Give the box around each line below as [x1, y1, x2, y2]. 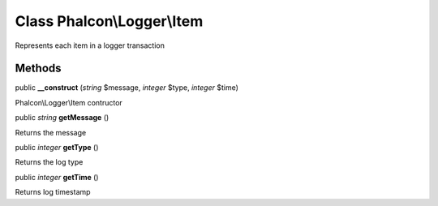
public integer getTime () [15, 172, 99, 182]
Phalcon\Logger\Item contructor [15, 97, 123, 107]
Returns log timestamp [15, 187, 91, 197]
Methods [15, 62, 62, 75]
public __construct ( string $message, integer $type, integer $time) [15, 83, 239, 92]
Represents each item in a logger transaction [15, 41, 165, 50]
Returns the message [15, 127, 87, 137]
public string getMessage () [15, 113, 109, 122]
